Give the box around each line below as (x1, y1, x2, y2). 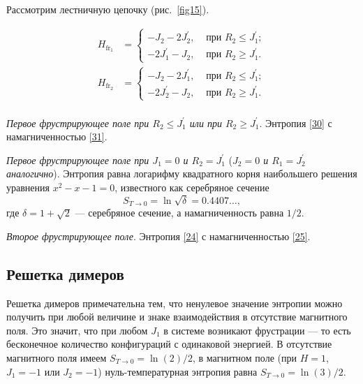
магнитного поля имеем (6, 350, 107, 364)
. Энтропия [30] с (259, 115, 332, 130)
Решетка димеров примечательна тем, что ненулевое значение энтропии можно (6, 295, 343, 310)
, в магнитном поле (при (192, 350, 297, 364)
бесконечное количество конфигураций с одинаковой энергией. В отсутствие (6, 337, 332, 351)
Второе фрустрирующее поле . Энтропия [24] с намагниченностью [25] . (6, 228, 311, 243)
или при (189, 115, 222, 130)
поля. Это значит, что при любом (6, 323, 148, 337)
